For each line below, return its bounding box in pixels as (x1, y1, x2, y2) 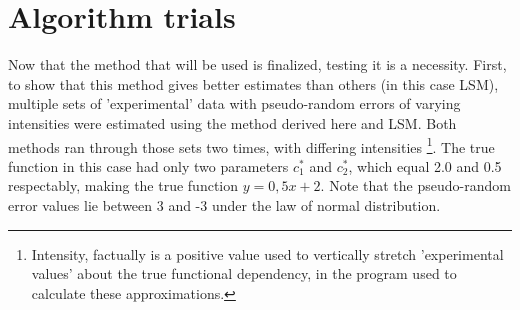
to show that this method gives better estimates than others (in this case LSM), (8, 73, 499, 94)
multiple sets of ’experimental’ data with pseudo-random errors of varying (8, 93, 461, 114)
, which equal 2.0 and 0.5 (348, 155, 502, 176)
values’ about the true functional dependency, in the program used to (31, 263, 457, 284)
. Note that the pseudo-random (320, 175, 511, 196)
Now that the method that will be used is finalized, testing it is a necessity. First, (8, 54, 507, 75)
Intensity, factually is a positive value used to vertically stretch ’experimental (31, 243, 504, 264)
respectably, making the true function (8, 175, 239, 196)
